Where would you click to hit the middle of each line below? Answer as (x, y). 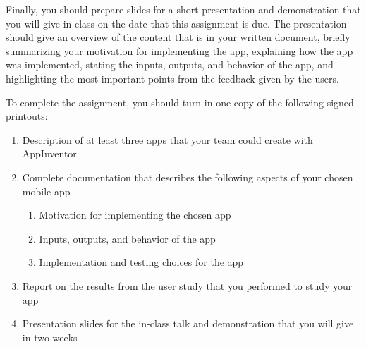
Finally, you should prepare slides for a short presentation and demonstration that (183, 9)
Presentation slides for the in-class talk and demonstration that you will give (188, 323)
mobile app (46, 191)
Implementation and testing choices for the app (141, 262)
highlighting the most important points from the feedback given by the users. (172, 78)
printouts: (27, 116)
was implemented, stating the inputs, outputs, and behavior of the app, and (170, 65)
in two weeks (50, 337)
